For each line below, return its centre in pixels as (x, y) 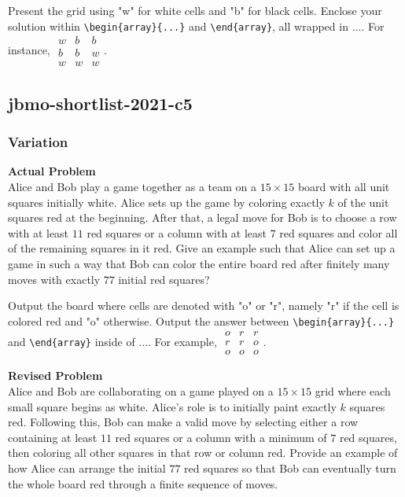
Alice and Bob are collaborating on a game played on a (141, 391)
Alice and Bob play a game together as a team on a (133, 186)
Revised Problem (55, 376)
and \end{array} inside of (72, 341)
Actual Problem (52, 171)
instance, (29, 49)
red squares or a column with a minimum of (221, 437)
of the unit (363, 202)
